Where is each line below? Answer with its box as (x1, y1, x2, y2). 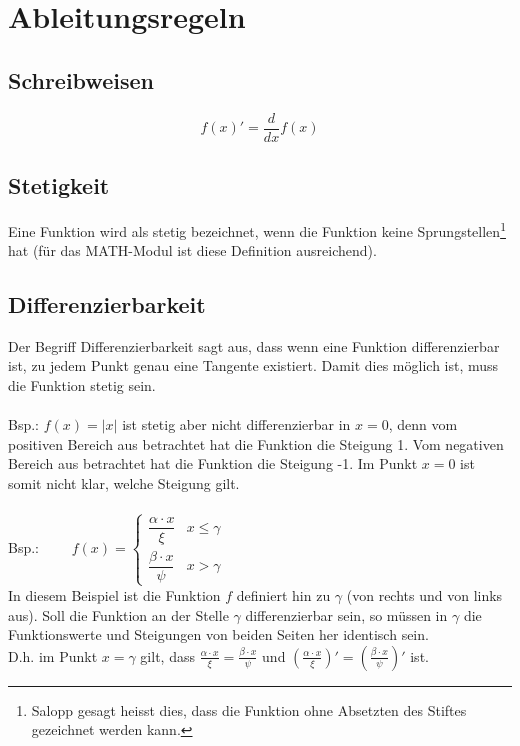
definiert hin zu (236, 584, 331, 605)
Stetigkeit (8, 170, 110, 201)
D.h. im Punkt (8, 645, 98, 666)
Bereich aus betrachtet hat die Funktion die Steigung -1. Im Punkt (8, 453, 418, 474)
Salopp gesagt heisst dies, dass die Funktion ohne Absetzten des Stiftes (31, 699, 467, 720)
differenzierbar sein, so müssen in (245, 604, 448, 625)
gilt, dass (140, 645, 195, 666)
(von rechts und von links (346, 584, 503, 605)
